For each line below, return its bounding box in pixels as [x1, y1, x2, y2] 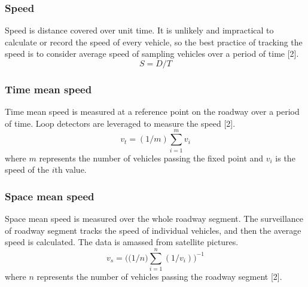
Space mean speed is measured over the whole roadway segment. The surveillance [5, 212, 304, 224]
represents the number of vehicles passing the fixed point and [39, 151, 264, 164]
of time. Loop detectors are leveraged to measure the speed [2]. [5, 117, 236, 129]
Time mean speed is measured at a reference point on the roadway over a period [5, 105, 300, 118]
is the [275, 151, 295, 164]
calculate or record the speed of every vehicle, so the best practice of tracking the [5, 35, 303, 48]
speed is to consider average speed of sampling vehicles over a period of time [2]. [5, 47, 299, 60]
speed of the [5, 163, 49, 176]
